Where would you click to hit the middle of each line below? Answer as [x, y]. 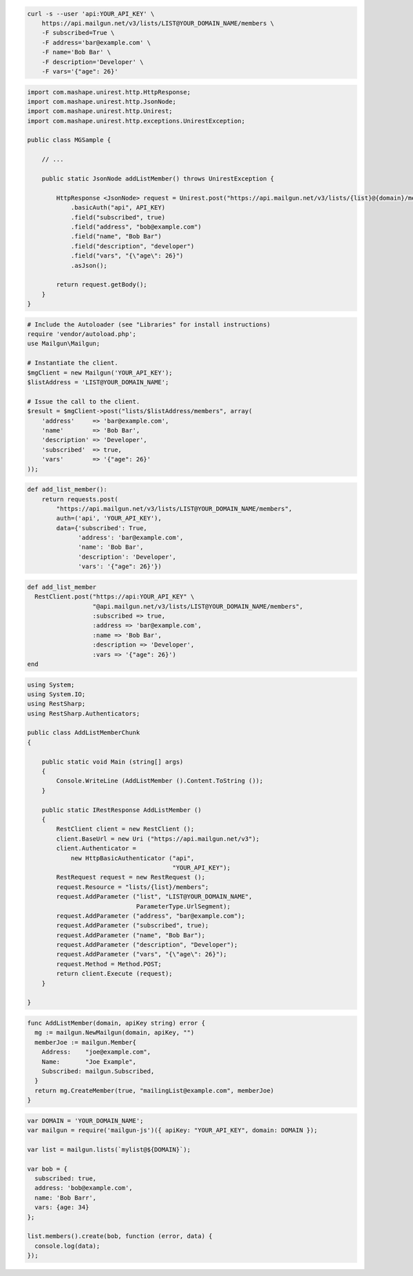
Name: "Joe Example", [89, 1061]
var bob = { [47, 1169]
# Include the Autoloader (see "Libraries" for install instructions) [149, 324]
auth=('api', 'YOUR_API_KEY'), [109, 519]
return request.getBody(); [102, 285]
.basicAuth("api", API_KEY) [118, 208]
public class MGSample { [69, 140]
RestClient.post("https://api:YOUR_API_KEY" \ [115, 597]
